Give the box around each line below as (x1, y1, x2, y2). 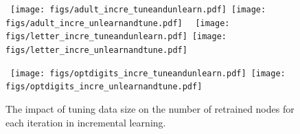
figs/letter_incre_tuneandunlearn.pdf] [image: (5, 32, 227, 42)
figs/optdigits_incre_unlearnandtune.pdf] (5, 82, 203, 92)
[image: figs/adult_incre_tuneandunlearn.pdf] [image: (10, 5, 266, 14)
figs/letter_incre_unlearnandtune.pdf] (5, 45, 187, 55)
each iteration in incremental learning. (5, 115, 166, 129)
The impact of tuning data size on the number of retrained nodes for (5, 101, 295, 115)
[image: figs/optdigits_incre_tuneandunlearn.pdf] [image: (10, 68, 286, 78)
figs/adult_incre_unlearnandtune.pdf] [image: (5, 18, 230, 28)
